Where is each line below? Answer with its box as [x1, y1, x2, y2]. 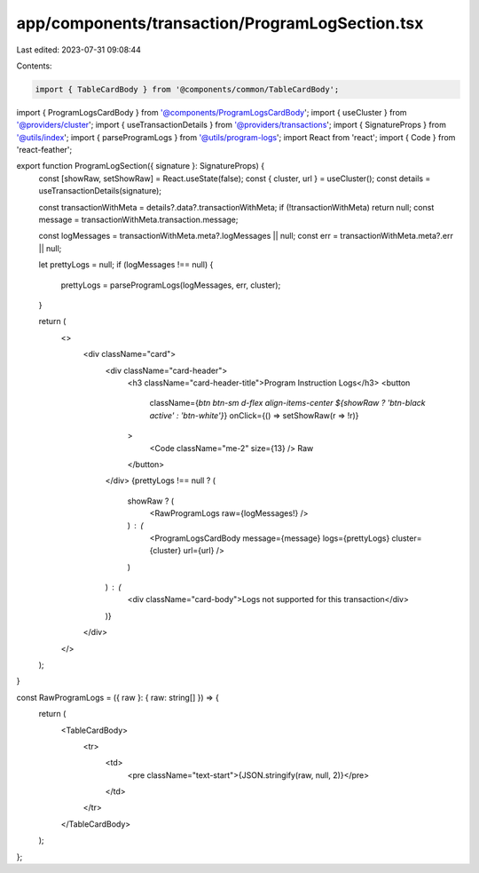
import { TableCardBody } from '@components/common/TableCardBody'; [35, 84, 340, 94]
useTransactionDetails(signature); [38, 186, 162, 196]
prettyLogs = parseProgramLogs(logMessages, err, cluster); [60, 280, 281, 290]
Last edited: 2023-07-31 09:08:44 [16, 44, 142, 55]
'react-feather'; [16, 145, 73, 155]
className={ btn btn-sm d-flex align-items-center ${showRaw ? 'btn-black [149, 398, 426, 409]
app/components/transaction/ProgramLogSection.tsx [16, 13, 424, 33]
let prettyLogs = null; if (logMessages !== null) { [38, 259, 214, 270]
